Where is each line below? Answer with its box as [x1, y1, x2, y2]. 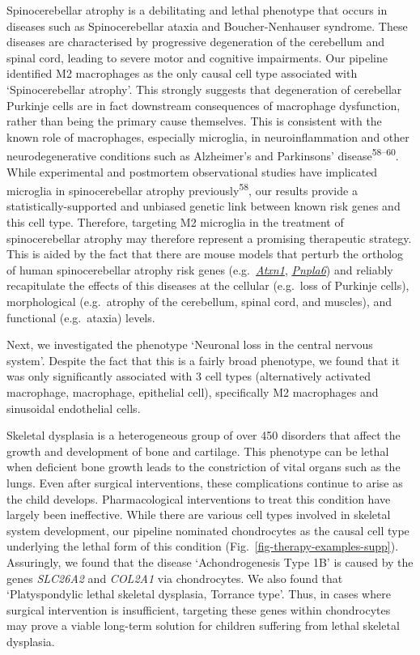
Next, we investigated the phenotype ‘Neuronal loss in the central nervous [6, 336, 373, 353]
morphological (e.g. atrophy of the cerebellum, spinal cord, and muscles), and [6, 293, 392, 309]
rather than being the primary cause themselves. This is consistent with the [6, 113, 382, 130]
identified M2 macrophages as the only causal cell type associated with [6, 65, 358, 82]
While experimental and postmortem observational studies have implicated [6, 163, 378, 180]
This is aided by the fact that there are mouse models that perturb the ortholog [6, 245, 404, 262]
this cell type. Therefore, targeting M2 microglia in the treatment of [6, 214, 344, 231]
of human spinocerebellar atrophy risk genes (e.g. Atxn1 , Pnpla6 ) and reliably [6, 261, 393, 278]
